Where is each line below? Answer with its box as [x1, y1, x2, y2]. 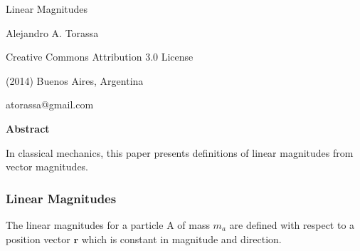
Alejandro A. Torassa [6, 25, 99, 40]
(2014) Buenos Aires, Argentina [6, 73, 144, 88]
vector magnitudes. [6, 159, 89, 174]
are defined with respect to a [229, 217, 355, 232]
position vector [6, 231, 70, 246]
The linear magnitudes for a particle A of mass [6, 217, 210, 232]
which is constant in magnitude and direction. [81, 231, 282, 246]
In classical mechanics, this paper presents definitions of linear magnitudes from [6, 145, 354, 160]
